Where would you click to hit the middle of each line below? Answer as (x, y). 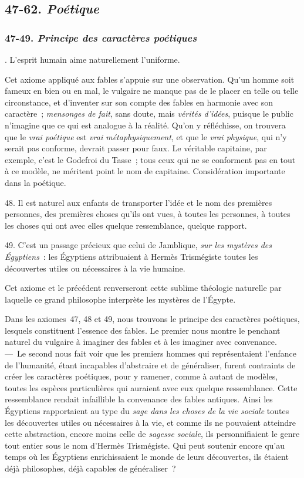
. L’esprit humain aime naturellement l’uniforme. (92, 59)
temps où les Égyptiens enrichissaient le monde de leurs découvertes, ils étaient (147, 457)
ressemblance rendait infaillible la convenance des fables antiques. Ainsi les (139, 399)
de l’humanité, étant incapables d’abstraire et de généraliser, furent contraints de (150, 365)
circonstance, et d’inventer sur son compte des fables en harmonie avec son (139, 102)
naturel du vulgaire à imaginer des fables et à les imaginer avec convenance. (141, 342)
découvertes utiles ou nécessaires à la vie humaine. (95, 268)
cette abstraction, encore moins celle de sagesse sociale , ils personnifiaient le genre (152, 434)
